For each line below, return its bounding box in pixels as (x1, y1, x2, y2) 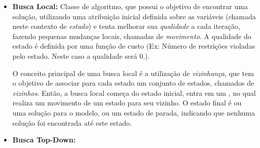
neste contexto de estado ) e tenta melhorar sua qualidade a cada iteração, (12, 21, 240, 31)
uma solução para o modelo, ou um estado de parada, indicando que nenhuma (12, 107, 255, 118)
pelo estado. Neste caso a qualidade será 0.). (12, 50, 150, 61)
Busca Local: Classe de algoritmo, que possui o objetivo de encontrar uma (12, 1, 248, 11)
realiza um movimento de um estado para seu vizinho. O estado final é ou (12, 97, 242, 108)
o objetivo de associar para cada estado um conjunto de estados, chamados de (12, 78, 254, 88)
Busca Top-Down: (12, 134, 76, 145)
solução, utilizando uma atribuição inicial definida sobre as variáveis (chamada (12, 11, 256, 21)
